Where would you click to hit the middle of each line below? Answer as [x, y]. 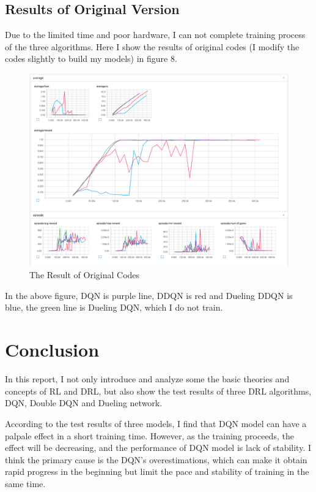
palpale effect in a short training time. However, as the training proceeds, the [149, 435]
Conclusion [52, 350]
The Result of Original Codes [85, 275]
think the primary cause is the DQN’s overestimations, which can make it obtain [156, 459]
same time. [25, 483]
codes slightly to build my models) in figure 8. [91, 59]
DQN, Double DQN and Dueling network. [84, 403]
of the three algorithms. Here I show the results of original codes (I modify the [152, 46]
